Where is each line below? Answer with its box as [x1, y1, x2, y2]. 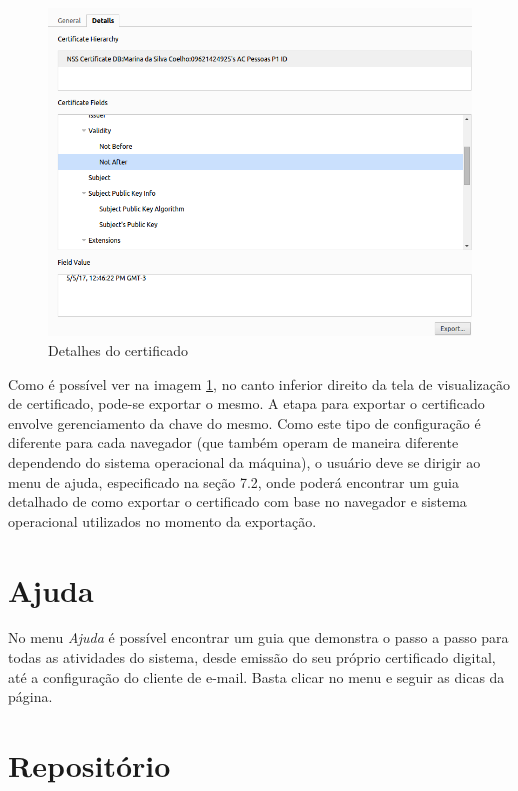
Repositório [8, 745, 171, 786]
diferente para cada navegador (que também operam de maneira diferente [8, 432, 459, 453]
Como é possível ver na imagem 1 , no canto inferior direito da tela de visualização [8, 373, 511, 394]
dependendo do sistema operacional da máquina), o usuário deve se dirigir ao [8, 451, 481, 472]
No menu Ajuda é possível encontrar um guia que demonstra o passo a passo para [8, 627, 509, 648]
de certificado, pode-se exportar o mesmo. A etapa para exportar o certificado [8, 393, 485, 414]
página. [8, 686, 53, 707]
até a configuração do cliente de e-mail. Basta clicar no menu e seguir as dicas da [8, 666, 505, 687]
